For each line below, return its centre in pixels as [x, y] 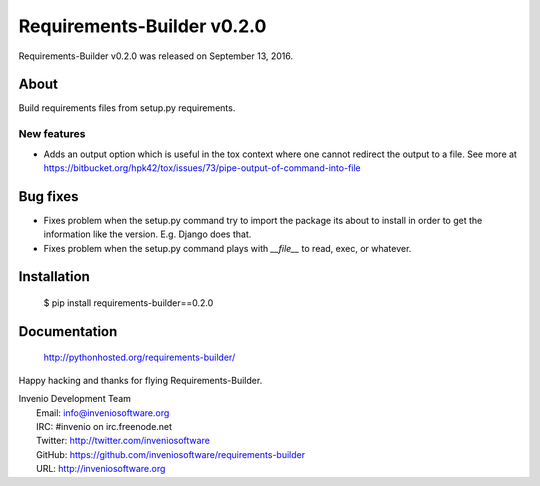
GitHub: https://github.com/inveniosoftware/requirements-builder [170, 454]
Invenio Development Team [75, 399]
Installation [54, 276]
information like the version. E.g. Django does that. [147, 234]
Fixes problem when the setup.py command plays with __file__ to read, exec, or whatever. [227, 248]
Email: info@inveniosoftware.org [103, 412]
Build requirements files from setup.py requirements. [127, 108]
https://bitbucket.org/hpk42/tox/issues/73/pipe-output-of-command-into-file [202, 167]
